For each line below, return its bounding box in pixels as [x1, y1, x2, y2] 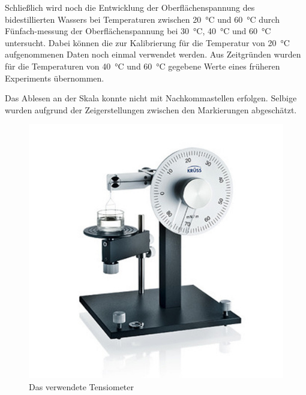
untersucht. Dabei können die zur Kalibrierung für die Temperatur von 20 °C [5, 36, 290, 49]
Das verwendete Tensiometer [29, 380, 134, 393]
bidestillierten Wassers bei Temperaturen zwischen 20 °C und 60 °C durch [5, 13, 280, 25]
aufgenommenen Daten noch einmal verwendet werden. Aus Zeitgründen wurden [5, 48, 301, 61]
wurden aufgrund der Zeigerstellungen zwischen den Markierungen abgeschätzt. [5, 103, 297, 116]
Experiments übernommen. [5, 71, 104, 84]
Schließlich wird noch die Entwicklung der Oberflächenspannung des [5, 1, 255, 13]
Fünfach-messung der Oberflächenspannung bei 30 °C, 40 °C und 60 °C [5, 25, 271, 37]
